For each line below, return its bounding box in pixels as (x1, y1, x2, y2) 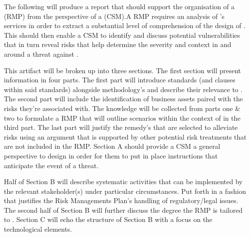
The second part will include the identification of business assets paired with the (4, 94, 243, 104)
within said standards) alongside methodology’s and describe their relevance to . (4, 84, 243, 94)
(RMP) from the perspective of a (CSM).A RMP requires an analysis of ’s (4, 11, 225, 21)
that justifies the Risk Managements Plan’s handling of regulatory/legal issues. (4, 195, 238, 205)
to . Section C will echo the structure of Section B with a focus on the (4, 214, 213, 224)
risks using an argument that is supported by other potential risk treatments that (4, 131, 247, 142)
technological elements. (4, 224, 72, 234)
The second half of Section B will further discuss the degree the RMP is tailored (4, 205, 243, 215)
